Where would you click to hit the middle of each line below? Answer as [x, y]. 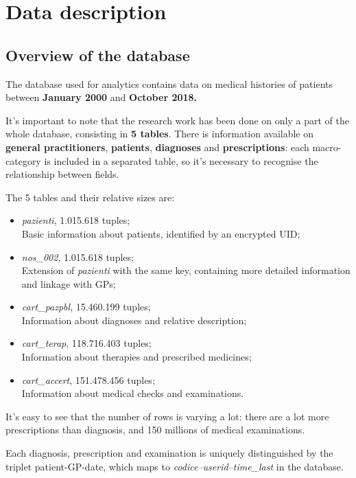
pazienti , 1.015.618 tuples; [76, 220]
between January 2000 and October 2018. [102, 97]
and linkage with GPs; [69, 283]
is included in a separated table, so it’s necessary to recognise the [181, 160]
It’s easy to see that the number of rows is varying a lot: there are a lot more [167, 416]
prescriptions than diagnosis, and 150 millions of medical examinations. [155, 430]
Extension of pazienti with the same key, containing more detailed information [186, 270]
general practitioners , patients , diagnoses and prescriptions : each [157, 147]
